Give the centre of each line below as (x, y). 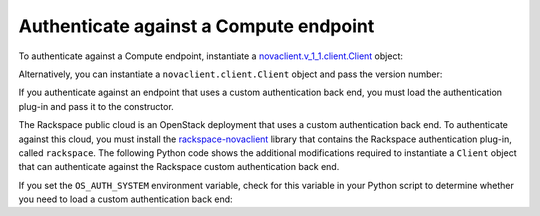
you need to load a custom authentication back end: (126, 199)
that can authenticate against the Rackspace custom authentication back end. (179, 167)
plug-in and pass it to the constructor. (96, 106)
